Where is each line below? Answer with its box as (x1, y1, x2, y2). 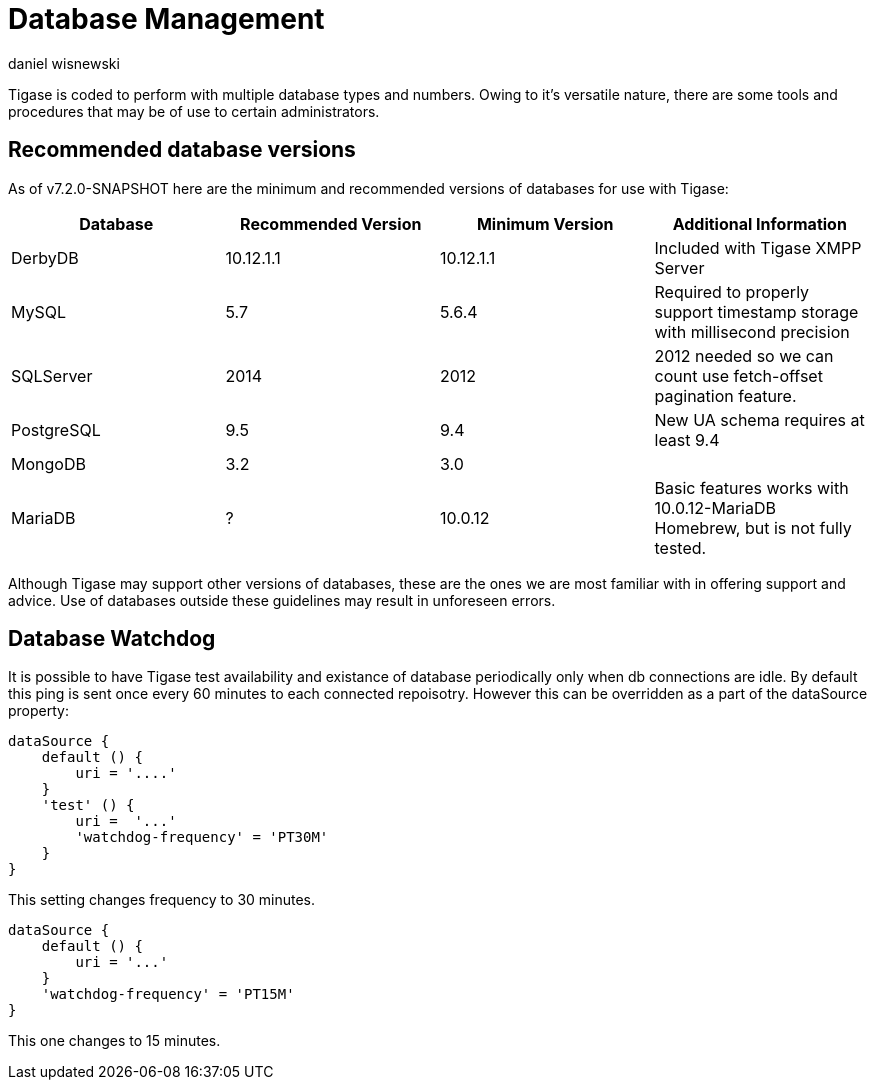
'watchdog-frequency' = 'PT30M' (75, 829, 329, 846)
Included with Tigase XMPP (654, 237, 862, 258)
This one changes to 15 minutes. (8, 1032, 221, 1050)
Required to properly (654, 281, 810, 302)
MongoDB (11, 453, 86, 474)
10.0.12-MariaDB (654, 497, 776, 518)
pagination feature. (654, 385, 797, 406)
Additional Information (672, 213, 847, 234)
